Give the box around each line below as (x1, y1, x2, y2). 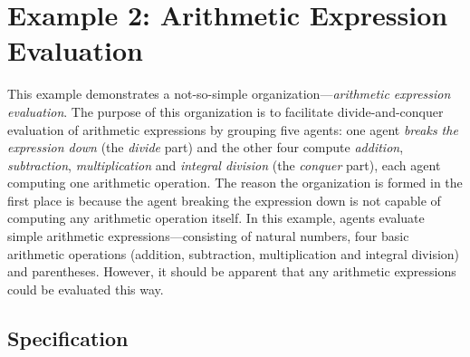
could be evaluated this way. (7, 279, 164, 298)
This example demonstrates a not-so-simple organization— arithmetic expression (7, 84, 451, 103)
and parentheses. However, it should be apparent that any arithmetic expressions (7, 262, 456, 281)
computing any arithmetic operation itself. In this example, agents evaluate (7, 208, 425, 227)
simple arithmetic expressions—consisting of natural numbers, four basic (7, 227, 409, 246)
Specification (7, 323, 129, 352)
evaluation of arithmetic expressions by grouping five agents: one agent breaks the (7, 120, 458, 139)
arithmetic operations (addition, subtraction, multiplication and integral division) (7, 244, 460, 263)
